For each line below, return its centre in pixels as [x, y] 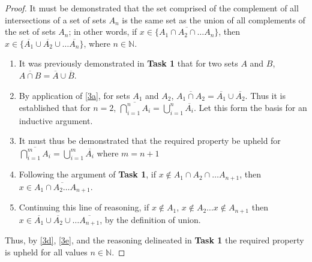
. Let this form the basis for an [250, 107]
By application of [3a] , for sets [74, 95]
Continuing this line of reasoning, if [84, 207]
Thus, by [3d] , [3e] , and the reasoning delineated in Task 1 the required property [154, 240]
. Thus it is [265, 95]
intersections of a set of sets [55, 19]
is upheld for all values [46, 252]
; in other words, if [103, 31]
